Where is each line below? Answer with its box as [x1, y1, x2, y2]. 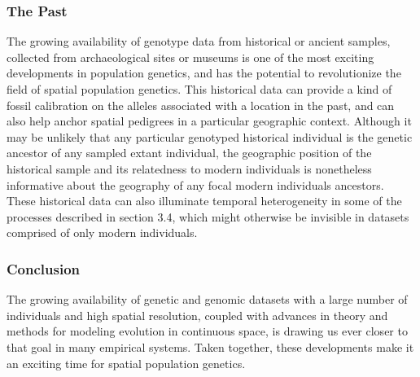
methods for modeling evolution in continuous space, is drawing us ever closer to [7, 322, 408, 340]
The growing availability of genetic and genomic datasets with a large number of [7, 291, 408, 308]
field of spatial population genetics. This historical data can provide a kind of [7, 81, 392, 97]
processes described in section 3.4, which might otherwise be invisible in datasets [7, 208, 409, 225]
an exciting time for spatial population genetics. [7, 354, 246, 371]
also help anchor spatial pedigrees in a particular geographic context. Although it [7, 112, 412, 129]
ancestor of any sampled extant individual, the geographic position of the [7, 144, 372, 161]
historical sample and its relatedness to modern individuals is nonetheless [7, 160, 372, 177]
